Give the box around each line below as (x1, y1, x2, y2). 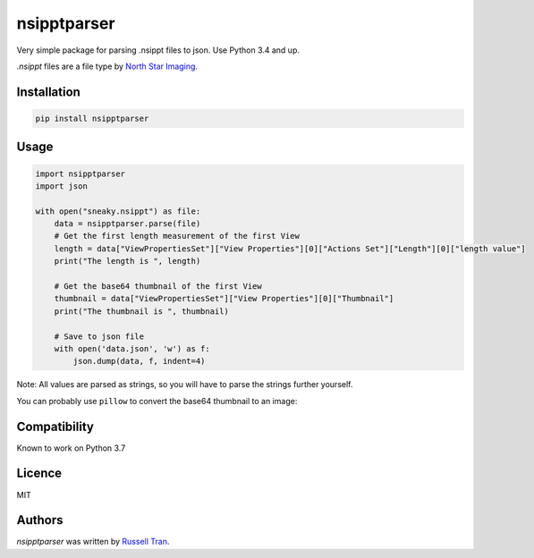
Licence (16, 466, 63, 481)
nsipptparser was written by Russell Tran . (16, 537, 170, 547)
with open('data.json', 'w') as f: (54, 344, 210, 353)
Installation (16, 84, 81, 99)
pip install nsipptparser (35, 113, 149, 123)
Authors (16, 512, 64, 528)
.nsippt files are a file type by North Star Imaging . (16, 61, 199, 72)
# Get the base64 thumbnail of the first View (54, 282, 263, 292)
